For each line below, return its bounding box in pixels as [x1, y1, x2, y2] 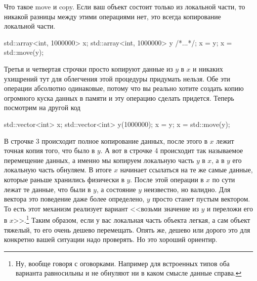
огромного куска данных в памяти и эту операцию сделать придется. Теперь [4, 92, 234, 103]
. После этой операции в [130, 174, 204, 184]
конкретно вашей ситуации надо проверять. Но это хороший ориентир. [4, 234, 217, 244]
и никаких [193, 63, 223, 74]
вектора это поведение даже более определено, [4, 194, 145, 204]
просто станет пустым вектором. [152, 194, 250, 204]
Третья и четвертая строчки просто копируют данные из [4, 63, 173, 74]
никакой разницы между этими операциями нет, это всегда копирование [4, 11, 221, 21]
